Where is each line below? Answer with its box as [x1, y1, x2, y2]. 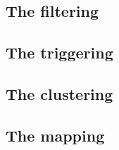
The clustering [6, 82, 113, 104]
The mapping [6, 124, 105, 146]
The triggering [6, 42, 113, 63]
